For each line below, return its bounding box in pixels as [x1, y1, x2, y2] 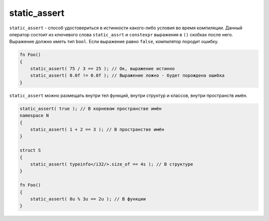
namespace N [19, 113, 49, 119]
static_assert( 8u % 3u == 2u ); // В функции [30, 196, 146, 202]
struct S [19, 147, 41, 153]
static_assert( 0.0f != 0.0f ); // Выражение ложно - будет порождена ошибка [30, 73, 225, 78]
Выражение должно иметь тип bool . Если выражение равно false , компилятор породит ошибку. [9, 39, 219, 45]
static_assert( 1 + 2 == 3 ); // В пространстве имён [30, 127, 164, 133]
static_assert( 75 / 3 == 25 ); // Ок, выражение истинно [30, 66, 175, 72]
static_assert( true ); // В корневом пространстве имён [19, 106, 162, 111]
